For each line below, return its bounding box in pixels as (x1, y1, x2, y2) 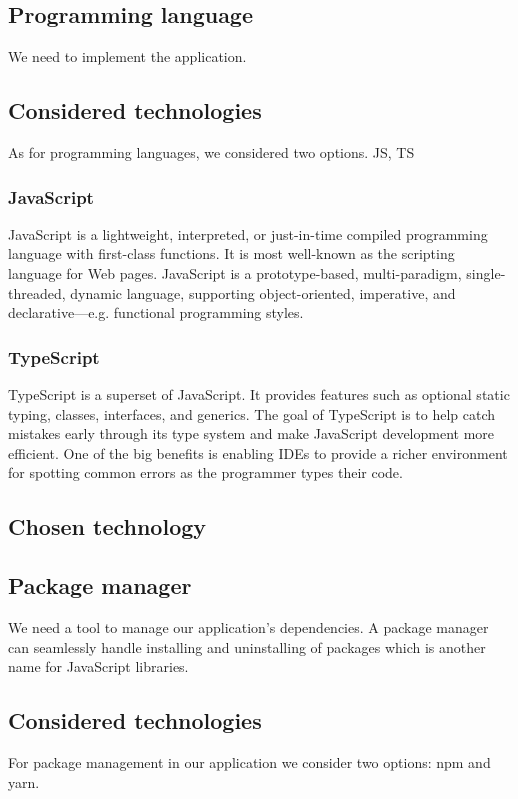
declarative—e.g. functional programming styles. (8, 302, 304, 323)
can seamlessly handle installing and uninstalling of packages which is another (8, 636, 486, 657)
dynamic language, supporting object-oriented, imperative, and (70, 282, 456, 303)
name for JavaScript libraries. (8, 656, 189, 677)
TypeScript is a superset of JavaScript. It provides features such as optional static (8, 384, 510, 404)
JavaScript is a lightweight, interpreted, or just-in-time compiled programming (8, 223, 488, 244)
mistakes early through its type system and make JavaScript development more (8, 423, 495, 444)
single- (466, 263, 506, 283)
